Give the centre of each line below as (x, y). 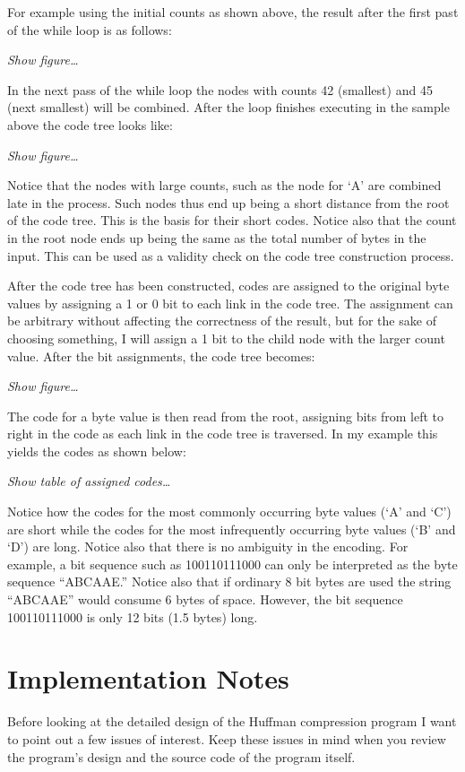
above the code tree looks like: (90, 124)
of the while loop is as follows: (90, 29)
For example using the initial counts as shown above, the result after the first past (233, 12)
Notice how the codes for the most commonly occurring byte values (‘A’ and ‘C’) (229, 512)
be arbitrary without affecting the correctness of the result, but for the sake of (222, 321)
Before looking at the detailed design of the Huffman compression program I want (232, 721)
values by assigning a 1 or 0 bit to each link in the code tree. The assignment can (230, 303)
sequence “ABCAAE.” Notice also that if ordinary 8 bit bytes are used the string (229, 581)
